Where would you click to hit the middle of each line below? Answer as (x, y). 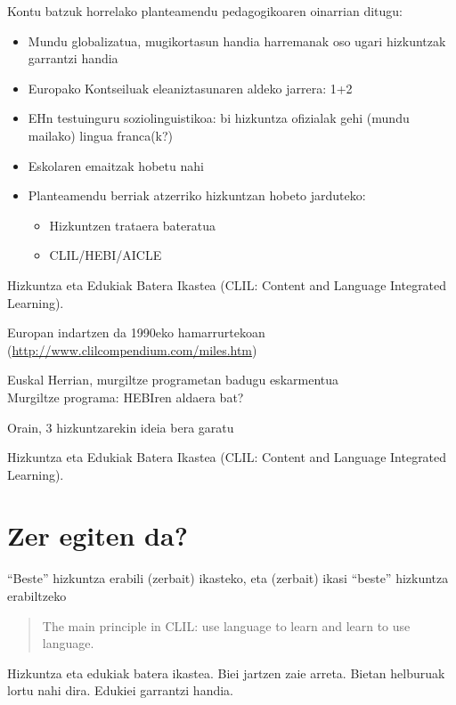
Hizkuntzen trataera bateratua (133, 225)
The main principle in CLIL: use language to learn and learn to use (226, 625)
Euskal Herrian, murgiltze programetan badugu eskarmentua (173, 380)
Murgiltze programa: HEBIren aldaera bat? (126, 397)
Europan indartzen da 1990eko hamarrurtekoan (136, 332)
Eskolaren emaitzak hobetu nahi (116, 165)
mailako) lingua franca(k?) (101, 135)
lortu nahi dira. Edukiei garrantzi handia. (120, 690)
